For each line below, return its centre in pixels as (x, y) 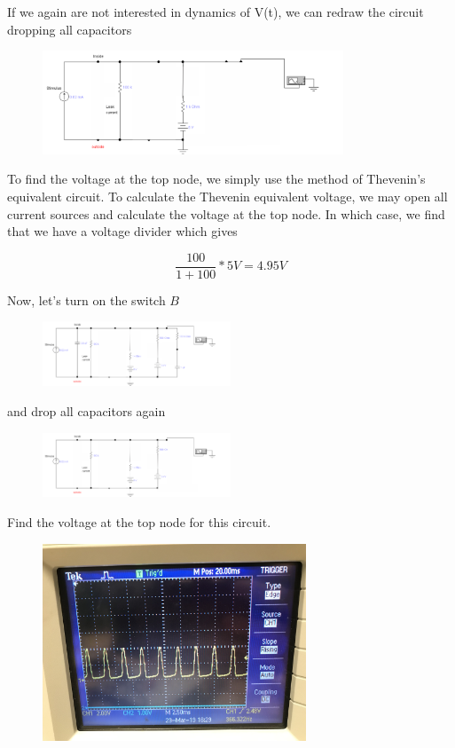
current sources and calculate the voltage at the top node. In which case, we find (226, 213)
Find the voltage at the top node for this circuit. (139, 522)
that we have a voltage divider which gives (122, 231)
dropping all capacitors (70, 29)
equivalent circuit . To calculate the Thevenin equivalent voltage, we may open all (227, 197)
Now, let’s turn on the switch (86, 299)
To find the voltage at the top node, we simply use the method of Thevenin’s (216, 179)
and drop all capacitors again (86, 410)
